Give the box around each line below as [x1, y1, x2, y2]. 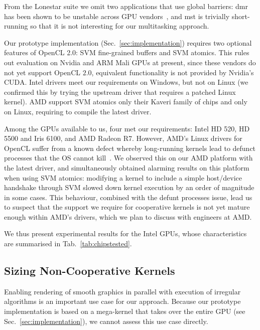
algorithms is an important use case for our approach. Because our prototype [4, 296, 241, 306]
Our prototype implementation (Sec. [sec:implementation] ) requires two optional [4, 37, 252, 48]
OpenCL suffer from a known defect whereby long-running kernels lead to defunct [4, 142, 256, 153]
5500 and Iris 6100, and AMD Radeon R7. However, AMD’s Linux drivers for [4, 133, 242, 143]
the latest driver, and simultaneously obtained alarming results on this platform [4, 162, 249, 173]
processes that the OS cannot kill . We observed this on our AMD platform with [4, 152, 253, 163]
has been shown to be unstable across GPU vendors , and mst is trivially [4, 11, 230, 21]
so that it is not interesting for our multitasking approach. [30, 21, 209, 31]
